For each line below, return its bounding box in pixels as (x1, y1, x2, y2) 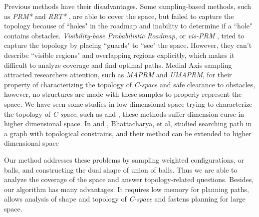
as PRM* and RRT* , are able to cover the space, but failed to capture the (4, 10, 234, 21)
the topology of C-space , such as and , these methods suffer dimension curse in (4, 108, 245, 119)
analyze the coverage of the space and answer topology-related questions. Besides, (4, 174, 254, 185)
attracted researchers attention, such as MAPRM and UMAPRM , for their (4, 69, 232, 80)
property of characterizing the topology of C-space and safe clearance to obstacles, (4, 79, 256, 89)
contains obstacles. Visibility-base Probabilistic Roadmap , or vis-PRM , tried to (4, 30, 245, 40)
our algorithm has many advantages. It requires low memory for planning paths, (4, 184, 249, 194)
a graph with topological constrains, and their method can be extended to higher (4, 128, 252, 138)
